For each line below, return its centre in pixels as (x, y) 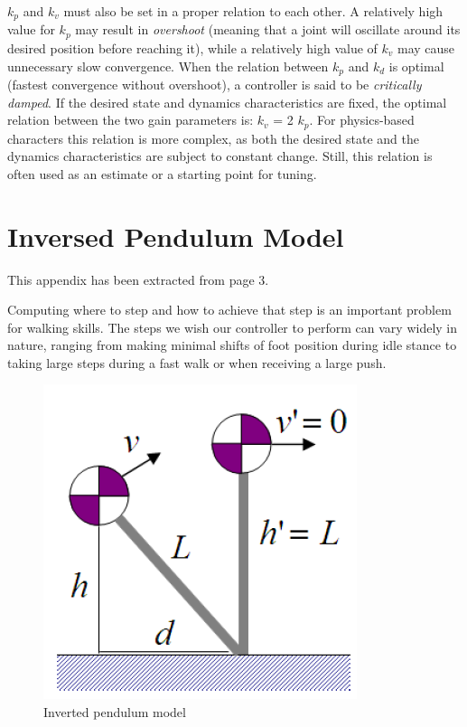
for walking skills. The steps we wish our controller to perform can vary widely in (233, 327)
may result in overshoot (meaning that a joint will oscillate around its (268, 29)
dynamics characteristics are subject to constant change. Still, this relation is (220, 156)
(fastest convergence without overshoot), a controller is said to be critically (215, 84)
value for (31, 29)
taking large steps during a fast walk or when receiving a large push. (197, 362)
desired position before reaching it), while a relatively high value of (192, 47)
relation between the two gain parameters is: (131, 120)
